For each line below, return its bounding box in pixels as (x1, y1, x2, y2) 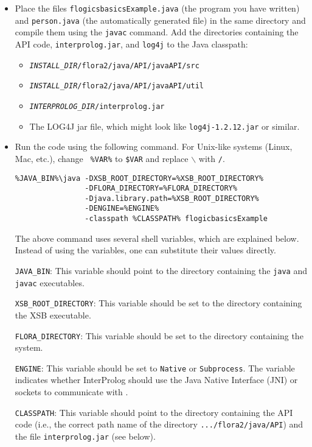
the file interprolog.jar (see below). (15, 429, 156, 442)
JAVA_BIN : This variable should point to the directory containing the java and (15, 264, 307, 276)
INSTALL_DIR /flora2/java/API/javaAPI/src (29, 61, 199, 70)
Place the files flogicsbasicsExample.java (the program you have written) (15, 2, 300, 14)
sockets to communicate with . (15, 385, 128, 398)
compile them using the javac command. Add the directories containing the (15, 26, 299, 38)
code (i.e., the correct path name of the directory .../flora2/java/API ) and (15, 418, 303, 431)
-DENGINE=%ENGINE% (85, 204, 159, 213)
